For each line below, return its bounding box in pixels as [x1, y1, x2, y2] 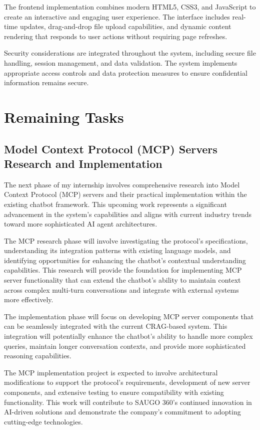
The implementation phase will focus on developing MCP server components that [4, 311, 254, 321]
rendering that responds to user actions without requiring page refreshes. [4, 31, 227, 41]
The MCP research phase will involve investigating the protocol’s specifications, [4, 235, 248, 246]
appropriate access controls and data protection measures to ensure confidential [4, 67, 247, 78]
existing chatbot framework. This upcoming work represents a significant [4, 198, 227, 209]
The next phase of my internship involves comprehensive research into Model [4, 179, 240, 189]
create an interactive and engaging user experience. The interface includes [4, 11, 230, 22]
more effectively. [4, 294, 53, 305]
